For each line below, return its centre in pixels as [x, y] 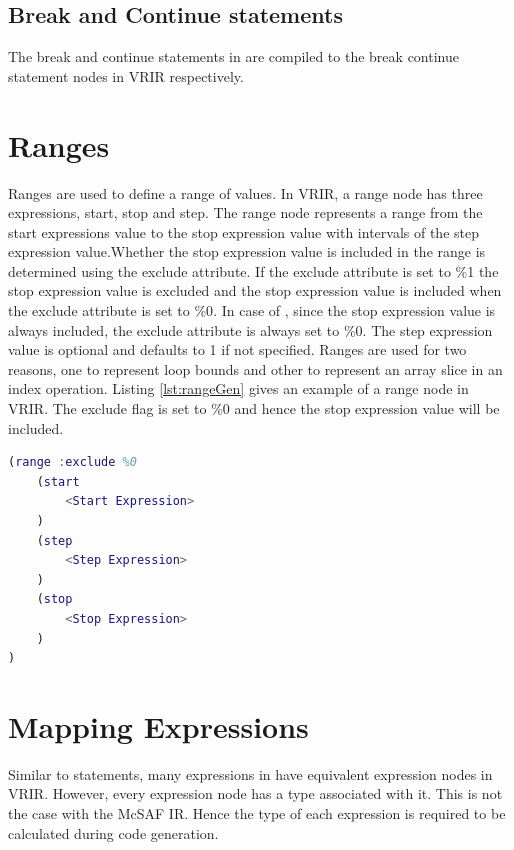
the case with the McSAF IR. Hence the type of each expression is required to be [257, 813]
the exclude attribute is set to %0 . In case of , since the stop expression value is [252, 310]
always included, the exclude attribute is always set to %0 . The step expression [250, 329]
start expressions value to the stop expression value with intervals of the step [243, 231]
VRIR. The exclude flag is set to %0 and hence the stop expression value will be [254, 408]
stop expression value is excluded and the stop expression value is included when [255, 290]
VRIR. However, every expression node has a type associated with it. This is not [255, 793]
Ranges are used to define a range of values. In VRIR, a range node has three [245, 192]
